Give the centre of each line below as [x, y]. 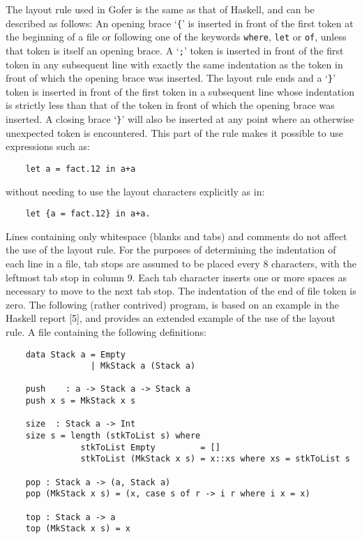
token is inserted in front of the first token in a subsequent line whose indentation [180, 91]
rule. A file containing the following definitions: [106, 331]
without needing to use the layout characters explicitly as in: [135, 191]
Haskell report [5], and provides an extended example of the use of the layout [171, 318]
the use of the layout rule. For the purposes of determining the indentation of [171, 250]
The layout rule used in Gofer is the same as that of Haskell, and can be [160, 9]
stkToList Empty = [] [150, 447]
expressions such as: [48, 146]
